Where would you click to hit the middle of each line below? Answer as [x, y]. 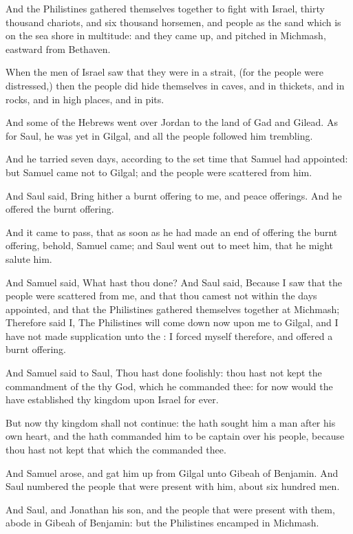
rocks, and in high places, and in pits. [85, 99]
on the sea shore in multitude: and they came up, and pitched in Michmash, [166, 35]
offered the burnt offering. [60, 209]
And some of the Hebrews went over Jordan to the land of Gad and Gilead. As [172, 122]
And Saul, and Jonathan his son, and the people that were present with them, [170, 509]
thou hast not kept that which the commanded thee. [116, 450]
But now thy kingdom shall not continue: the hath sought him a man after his [171, 422]
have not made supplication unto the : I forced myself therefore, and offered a [169, 335]
